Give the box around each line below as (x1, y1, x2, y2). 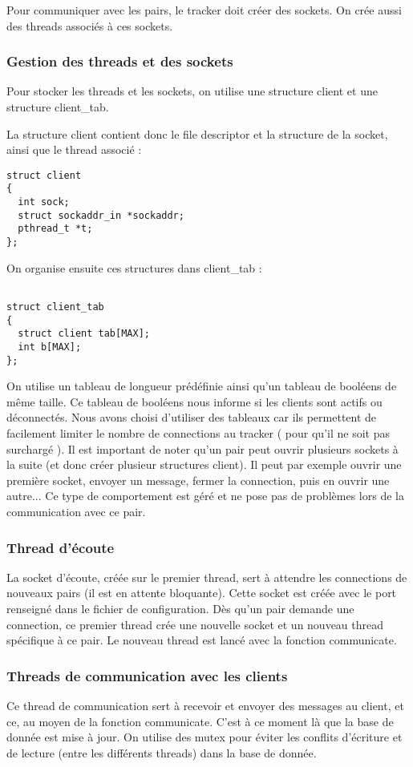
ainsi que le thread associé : (6, 141, 142, 158)
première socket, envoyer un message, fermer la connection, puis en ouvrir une (6, 471, 390, 488)
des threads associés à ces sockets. (6, 17, 173, 34)
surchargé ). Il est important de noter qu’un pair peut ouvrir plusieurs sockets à (6, 440, 399, 457)
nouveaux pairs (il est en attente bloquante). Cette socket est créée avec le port (6, 584, 397, 601)
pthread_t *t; (18, 223, 93, 235)
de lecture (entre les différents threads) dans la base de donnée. (6, 744, 317, 761)
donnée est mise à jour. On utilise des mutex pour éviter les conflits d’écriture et (6, 729, 403, 745)
